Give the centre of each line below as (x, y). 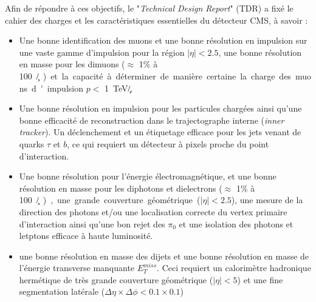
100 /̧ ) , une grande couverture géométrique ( (110, 200)
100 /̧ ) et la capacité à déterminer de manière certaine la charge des (155, 75)
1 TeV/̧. (119, 88)
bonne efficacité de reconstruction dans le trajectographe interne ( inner (152, 120)
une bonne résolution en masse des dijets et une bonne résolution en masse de (164, 256)
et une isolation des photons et (236, 223)
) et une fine (260, 279)
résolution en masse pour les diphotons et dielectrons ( (121, 188)
